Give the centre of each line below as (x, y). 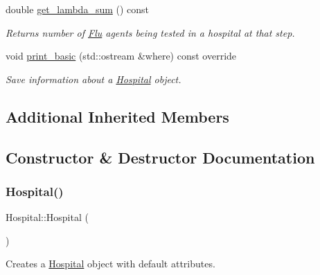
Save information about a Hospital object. (94, 79)
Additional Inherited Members (117, 116)
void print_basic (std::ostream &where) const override (121, 56)
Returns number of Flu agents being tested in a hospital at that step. (150, 32)
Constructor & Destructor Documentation (160, 157)
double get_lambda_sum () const (78, 9)
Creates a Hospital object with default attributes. (110, 264)
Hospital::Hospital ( (47, 217)
